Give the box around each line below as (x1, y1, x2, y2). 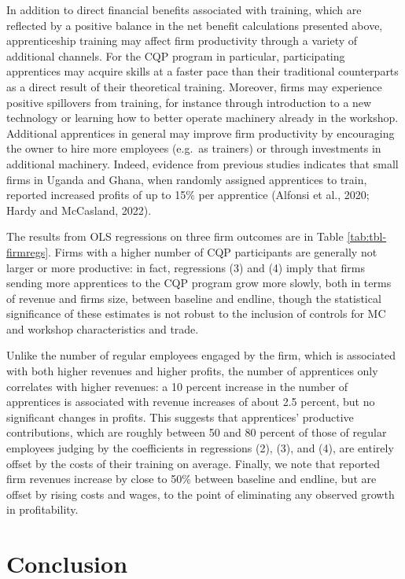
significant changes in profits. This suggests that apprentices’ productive (6, 408, 354, 425)
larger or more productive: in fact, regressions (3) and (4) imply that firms (6, 259, 366, 275)
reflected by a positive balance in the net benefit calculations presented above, (6, 17, 383, 33)
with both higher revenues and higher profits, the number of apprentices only (6, 363, 378, 379)
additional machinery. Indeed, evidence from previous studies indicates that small (6, 155, 399, 171)
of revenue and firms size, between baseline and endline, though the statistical (6, 289, 381, 306)
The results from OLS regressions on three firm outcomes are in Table (6, 228, 344, 245)
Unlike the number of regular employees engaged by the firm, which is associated (6, 347, 396, 363)
